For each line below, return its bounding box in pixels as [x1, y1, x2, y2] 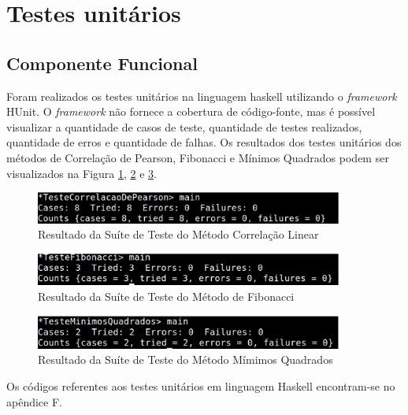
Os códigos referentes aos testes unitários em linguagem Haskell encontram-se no [6, 377, 395, 394]
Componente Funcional [6, 50, 198, 75]
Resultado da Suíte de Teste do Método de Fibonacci [38, 288, 295, 305]
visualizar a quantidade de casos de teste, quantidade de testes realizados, [6, 118, 362, 135]
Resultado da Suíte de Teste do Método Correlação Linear [38, 226, 319, 243]
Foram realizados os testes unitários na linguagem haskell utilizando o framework [6, 87, 397, 104]
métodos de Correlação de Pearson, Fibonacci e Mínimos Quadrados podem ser [6, 149, 389, 165]
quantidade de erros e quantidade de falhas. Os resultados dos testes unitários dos [6, 134, 402, 150]
